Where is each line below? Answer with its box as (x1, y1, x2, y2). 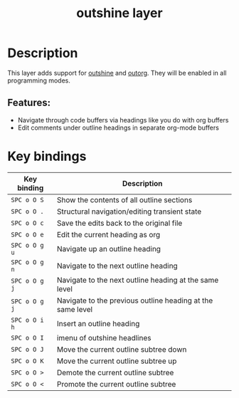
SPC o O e (11, 230, 44, 239)
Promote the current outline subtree (56, 379, 176, 389)
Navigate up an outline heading (56, 243, 161, 253)
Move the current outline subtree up (56, 356, 177, 366)
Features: (7, 97, 51, 109)
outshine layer (76, 5, 163, 21)
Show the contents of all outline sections (56, 194, 193, 204)
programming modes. (7, 76, 71, 85)
